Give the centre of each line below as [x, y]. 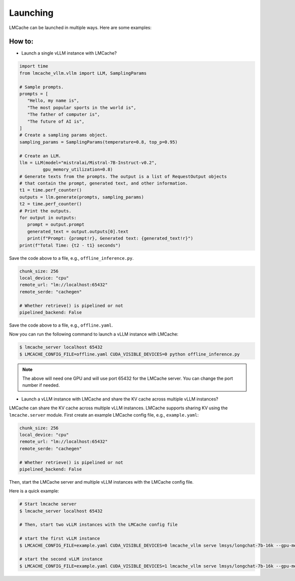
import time [34, 66]
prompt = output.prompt [56, 225]
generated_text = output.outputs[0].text [78, 231]
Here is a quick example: [34, 491]
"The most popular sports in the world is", [82, 107]
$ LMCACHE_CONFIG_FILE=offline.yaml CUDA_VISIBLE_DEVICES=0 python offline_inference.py [130, 354]
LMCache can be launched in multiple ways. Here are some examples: [80, 28]
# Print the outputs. [45, 211]
